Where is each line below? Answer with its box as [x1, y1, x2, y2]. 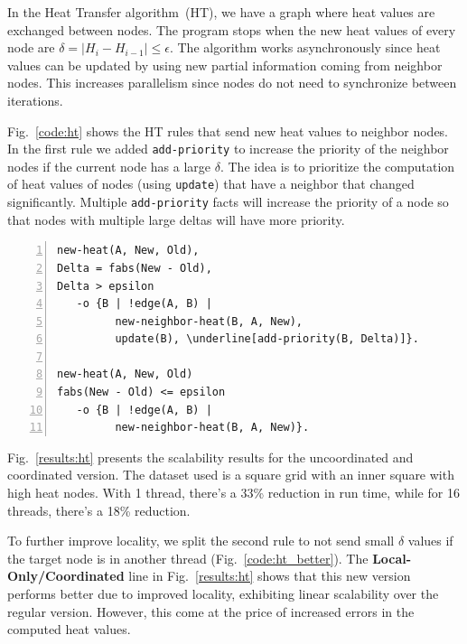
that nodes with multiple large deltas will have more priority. [7, 210, 345, 229]
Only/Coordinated [7, 566, 125, 585]
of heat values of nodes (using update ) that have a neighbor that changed [7, 174, 415, 193]
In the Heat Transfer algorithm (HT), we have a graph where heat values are [7, 3, 435, 21]
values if [407, 531, 453, 550]
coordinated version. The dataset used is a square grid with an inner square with [7, 465, 454, 484]
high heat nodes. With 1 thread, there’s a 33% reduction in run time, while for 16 [7, 483, 460, 502]
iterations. [7, 90, 63, 109]
